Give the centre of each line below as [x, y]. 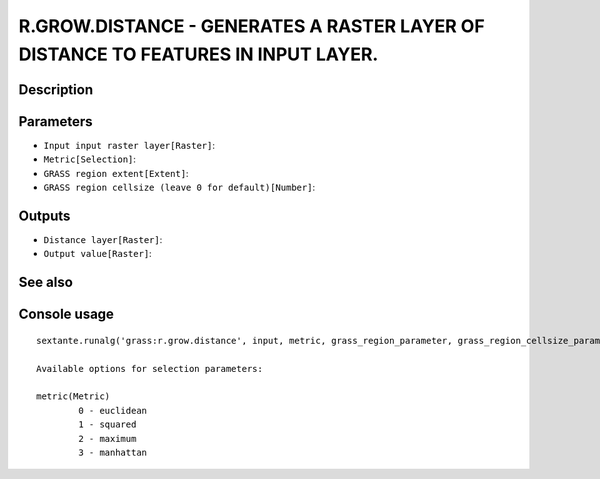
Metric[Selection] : [90, 159]
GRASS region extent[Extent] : [116, 173]
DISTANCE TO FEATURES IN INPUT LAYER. [198, 54]
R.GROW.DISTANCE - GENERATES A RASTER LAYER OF [251, 26]
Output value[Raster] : [97, 254]
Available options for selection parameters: [150, 368]
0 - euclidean [113, 410]
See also [46, 282]
